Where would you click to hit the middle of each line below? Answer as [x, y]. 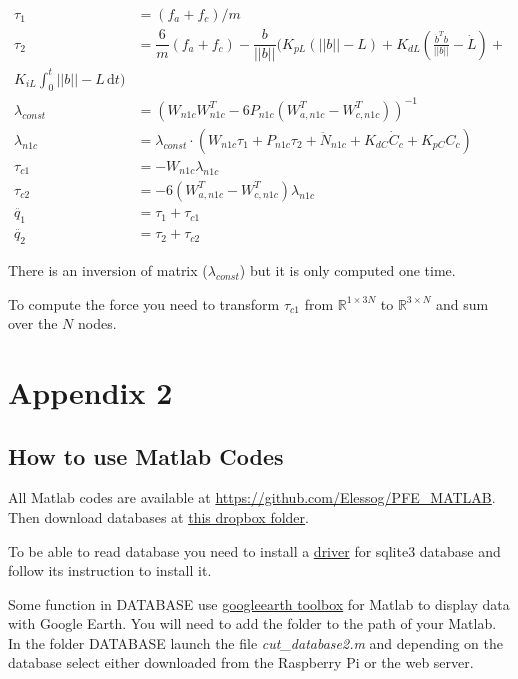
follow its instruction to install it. [110, 570]
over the [33, 323]
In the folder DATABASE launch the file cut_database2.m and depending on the [255, 642]
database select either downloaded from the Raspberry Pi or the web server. [241, 662]
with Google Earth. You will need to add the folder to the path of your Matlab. [252, 623]
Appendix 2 [90, 391]
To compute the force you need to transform [144, 303]
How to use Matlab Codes [146, 455]
